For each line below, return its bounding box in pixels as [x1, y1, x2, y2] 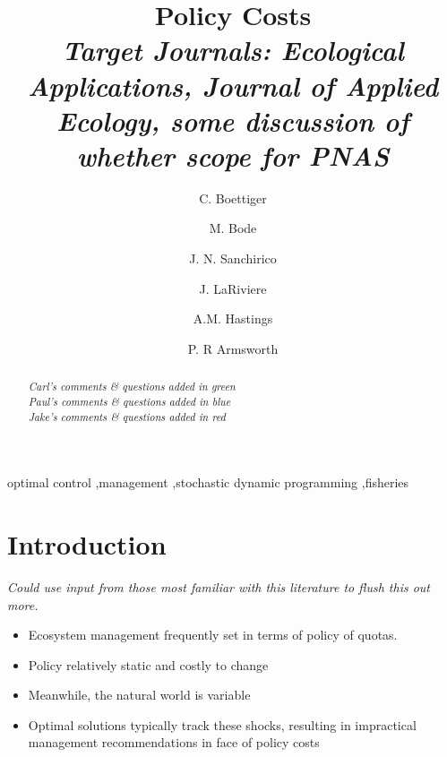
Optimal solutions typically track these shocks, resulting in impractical [28, 715, 417, 734]
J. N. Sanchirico [189, 249, 277, 268]
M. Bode [209, 219, 257, 237]
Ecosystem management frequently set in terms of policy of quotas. [28, 625, 398, 644]
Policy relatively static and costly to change [28, 655, 269, 674]
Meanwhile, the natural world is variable [28, 685, 251, 704]
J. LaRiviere [199, 279, 267, 297]
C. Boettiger [199, 188, 267, 207]
